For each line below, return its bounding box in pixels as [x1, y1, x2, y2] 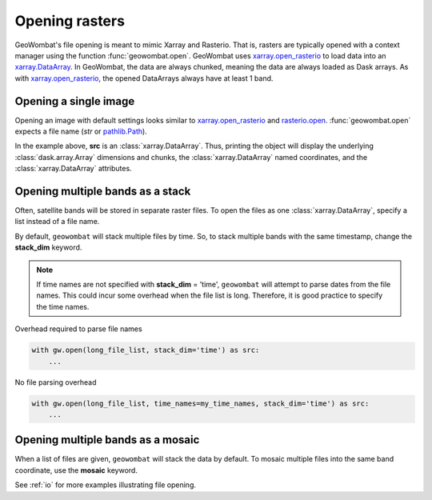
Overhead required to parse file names [14, 324, 143, 334]
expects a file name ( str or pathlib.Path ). [14, 126, 147, 136]
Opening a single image [14, 94, 135, 108]
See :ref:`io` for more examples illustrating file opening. [14, 480, 196, 490]
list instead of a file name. [14, 217, 100, 226]
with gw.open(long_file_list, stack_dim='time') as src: [31, 346, 260, 355]
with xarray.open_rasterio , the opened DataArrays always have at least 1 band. [14, 73, 274, 83]
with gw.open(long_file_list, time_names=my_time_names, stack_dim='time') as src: [31, 398, 370, 408]
